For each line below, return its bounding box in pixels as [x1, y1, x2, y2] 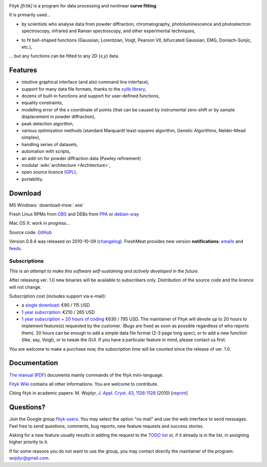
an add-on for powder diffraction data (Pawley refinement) [21, 155, 141, 161]
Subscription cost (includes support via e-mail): [9, 293, 106, 299]
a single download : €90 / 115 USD [21, 302, 90, 308]
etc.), [21, 44, 32, 50]
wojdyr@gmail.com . [9, 455, 50, 461]
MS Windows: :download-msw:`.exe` [9, 202, 84, 208]
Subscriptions [9, 258, 44, 264]
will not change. [9, 284, 42, 290]
